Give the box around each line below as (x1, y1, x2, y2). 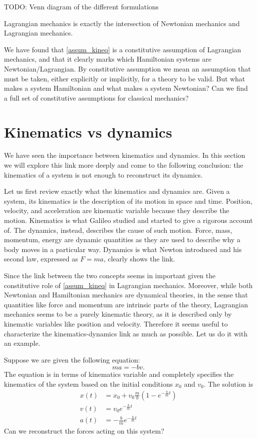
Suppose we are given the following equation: (4, 354, 140, 365)
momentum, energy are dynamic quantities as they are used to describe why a (4, 234, 241, 245)
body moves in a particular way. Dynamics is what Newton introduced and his (4, 244, 242, 254)
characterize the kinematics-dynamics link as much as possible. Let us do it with (4, 328, 248, 338)
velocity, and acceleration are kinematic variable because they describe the (4, 205, 229, 216)
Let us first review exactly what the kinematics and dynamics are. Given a (4, 186, 230, 196)
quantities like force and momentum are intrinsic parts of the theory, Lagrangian (4, 299, 248, 309)
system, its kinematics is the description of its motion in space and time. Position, (4, 195, 253, 206)
